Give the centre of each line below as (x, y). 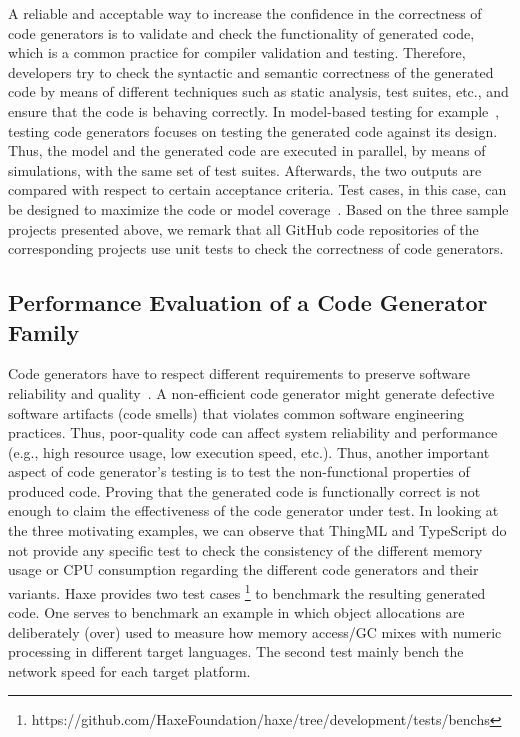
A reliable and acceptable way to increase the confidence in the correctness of (245, 13)
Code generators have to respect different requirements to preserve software (239, 373)
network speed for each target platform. (129, 670)
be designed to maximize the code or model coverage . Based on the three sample (258, 208)
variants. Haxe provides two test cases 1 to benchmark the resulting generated (247, 591)
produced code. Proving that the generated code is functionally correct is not (244, 490)
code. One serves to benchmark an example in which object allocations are (236, 612)
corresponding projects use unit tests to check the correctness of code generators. (256, 248)
